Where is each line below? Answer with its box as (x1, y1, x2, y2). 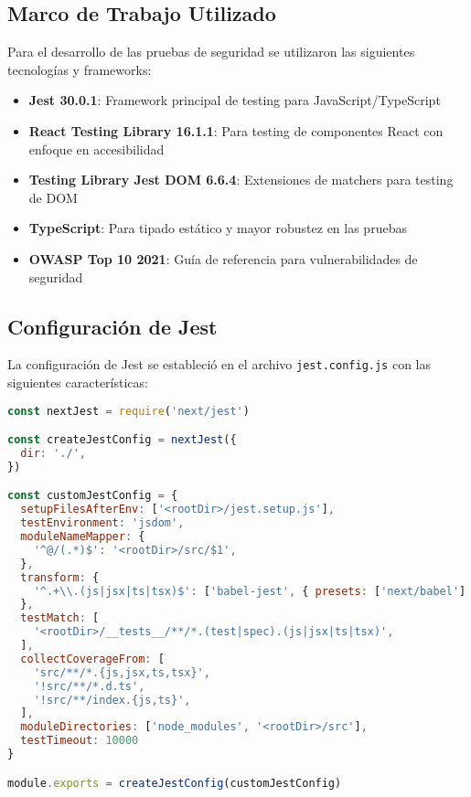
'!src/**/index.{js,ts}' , (33, 693, 191, 707)
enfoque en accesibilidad (28, 139, 165, 158)
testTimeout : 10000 (20, 734, 139, 748)
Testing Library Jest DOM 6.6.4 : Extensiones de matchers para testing (28, 170, 454, 189)
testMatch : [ (20, 611, 100, 625)
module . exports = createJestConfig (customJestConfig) (7, 776, 342, 790)
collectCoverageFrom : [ (20, 652, 165, 665)
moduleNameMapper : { (20, 530, 145, 544)
